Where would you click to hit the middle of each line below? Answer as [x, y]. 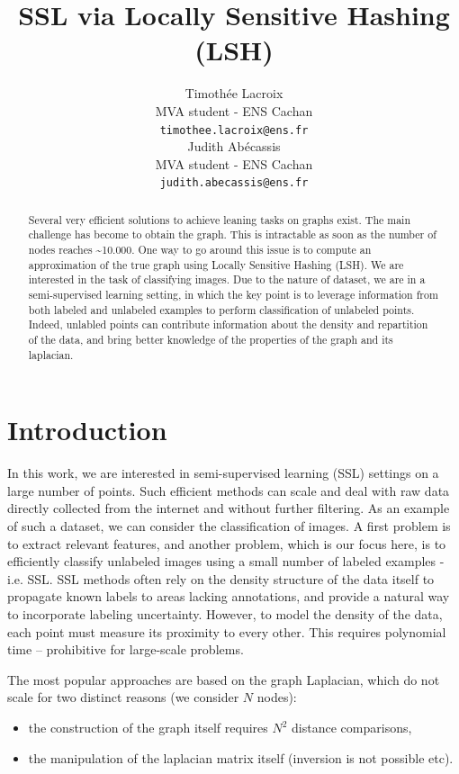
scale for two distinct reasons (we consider [123, 697]
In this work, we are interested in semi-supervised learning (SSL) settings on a [223, 473]
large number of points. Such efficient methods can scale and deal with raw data [229, 490]
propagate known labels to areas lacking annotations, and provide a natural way [229, 596]
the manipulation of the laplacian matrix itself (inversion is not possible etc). [241, 757]
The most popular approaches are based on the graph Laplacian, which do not [224, 679]
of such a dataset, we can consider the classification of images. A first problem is [229, 526]
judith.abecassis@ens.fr [234, 183]
